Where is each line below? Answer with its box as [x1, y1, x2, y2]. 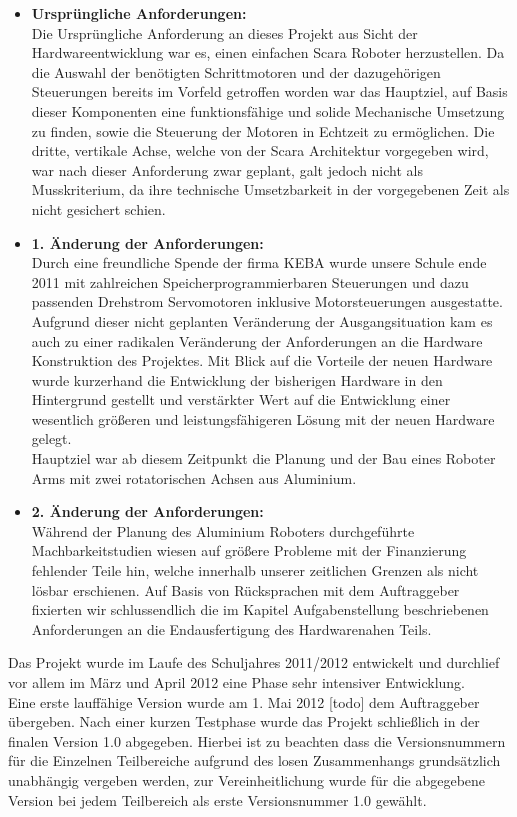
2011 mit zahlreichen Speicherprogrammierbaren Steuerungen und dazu [31, 271, 469, 292]
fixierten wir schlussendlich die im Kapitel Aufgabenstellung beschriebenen [31, 599, 489, 620]
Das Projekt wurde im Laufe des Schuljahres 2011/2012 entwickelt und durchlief [8, 652, 500, 673]
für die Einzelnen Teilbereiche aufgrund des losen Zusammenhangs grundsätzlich [8, 750, 501, 771]
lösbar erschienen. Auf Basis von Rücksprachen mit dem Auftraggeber [31, 579, 460, 600]
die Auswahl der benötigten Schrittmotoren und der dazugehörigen [31, 61, 441, 82]
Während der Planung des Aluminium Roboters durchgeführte [31, 520, 415, 541]
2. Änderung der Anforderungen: [31, 501, 264, 522]
